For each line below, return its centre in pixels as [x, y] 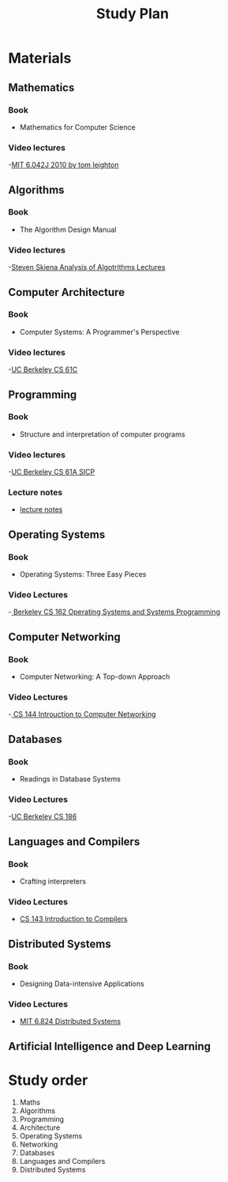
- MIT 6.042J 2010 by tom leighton [64, 165]
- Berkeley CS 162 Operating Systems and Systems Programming [114, 612]
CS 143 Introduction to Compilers [73, 919]
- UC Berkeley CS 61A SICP [52, 472]
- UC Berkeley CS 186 [43, 816]
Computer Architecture [66, 292]
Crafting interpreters [53, 881]
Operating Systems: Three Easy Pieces [83, 574]
